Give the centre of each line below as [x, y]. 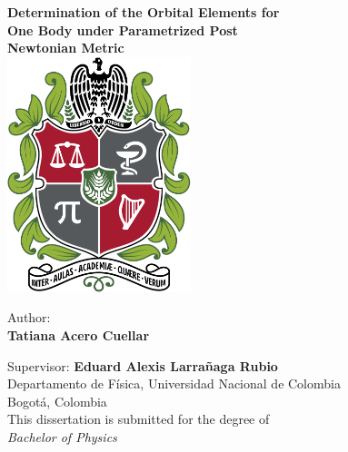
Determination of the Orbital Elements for [144, 12]
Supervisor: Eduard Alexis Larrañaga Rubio [143, 365]
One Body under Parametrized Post [123, 29]
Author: [29, 317]
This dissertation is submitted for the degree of [139, 419]
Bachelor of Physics [62, 436]
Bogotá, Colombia [57, 401]
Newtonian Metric [66, 48]
